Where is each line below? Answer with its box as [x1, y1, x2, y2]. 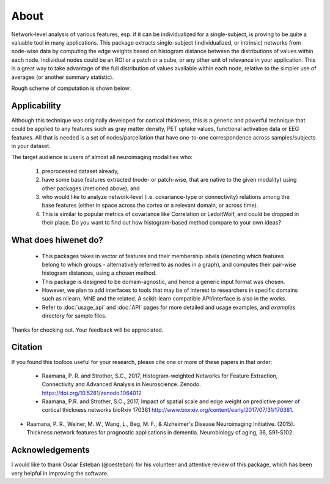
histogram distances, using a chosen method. [42, 269, 157, 277]
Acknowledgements [11, 445, 90, 455]
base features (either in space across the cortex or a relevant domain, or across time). [42, 202, 258, 209]
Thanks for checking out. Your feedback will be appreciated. [11, 326, 164, 333]
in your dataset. [11, 142, 51, 149]
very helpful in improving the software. [11, 469, 109, 477]
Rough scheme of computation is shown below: [11, 84, 131, 92]
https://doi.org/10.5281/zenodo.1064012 [42, 389, 142, 397]
